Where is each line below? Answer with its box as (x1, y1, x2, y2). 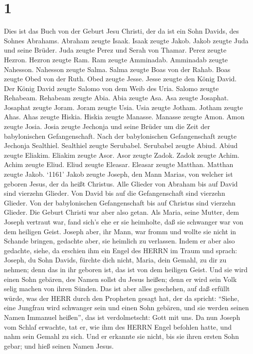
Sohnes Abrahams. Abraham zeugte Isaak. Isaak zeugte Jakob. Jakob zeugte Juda (4, 35, 249, 45)
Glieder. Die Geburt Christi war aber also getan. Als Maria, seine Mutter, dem (4, 207, 239, 217)
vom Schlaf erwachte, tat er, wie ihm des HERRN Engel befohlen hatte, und (4, 321, 232, 332)
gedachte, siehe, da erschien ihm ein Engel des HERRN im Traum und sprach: (4, 245, 237, 255)
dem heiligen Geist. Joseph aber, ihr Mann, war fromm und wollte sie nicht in (4, 226, 236, 236)
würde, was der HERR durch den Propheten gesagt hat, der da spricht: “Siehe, (4, 293, 239, 303)
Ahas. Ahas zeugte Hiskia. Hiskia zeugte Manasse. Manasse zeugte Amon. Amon (4, 112, 245, 122)
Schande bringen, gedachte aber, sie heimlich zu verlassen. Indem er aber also (4, 236, 235, 246)
